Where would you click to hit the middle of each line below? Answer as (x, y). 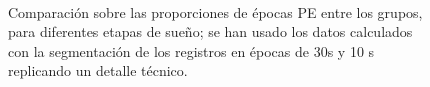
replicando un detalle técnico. (98, 70)
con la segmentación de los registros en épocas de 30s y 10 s (191, 50)
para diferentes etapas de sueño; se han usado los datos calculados (210, 31)
